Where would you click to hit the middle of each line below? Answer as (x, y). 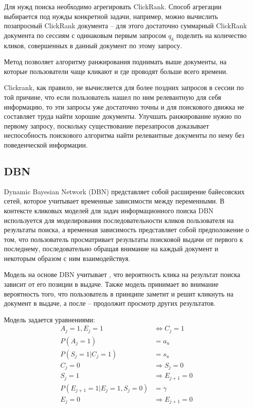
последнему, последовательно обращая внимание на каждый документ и (111, 249)
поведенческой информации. (46, 144)
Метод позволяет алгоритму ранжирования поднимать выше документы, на (115, 62)
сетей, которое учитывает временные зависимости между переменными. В (114, 201)
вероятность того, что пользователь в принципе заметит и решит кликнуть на (119, 293)
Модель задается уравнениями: (50, 319)
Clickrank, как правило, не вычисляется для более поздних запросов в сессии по (124, 87)
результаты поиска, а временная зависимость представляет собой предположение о (126, 230)
